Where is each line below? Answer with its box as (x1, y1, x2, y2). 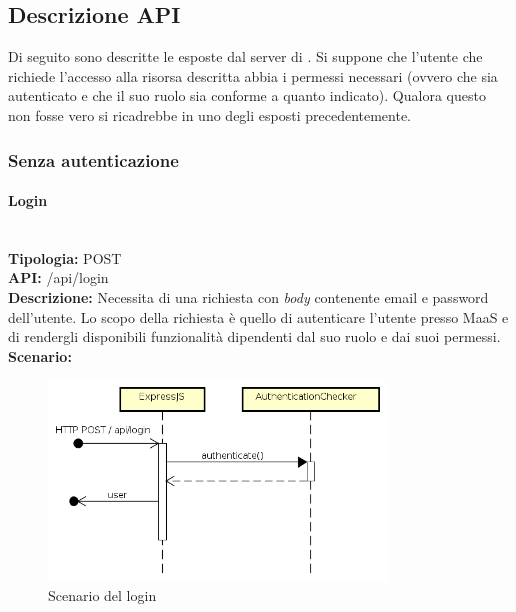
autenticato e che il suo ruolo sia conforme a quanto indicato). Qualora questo (8, 85, 486, 106)
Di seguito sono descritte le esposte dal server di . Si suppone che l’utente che (8, 46, 483, 67)
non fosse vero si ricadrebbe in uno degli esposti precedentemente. (8, 104, 412, 125)
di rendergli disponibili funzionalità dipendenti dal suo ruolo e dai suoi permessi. (8, 326, 501, 347)
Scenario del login (48, 585, 157, 606)
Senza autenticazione (8, 147, 179, 172)
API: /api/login (8, 267, 109, 288)
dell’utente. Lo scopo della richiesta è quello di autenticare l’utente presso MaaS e (8, 306, 509, 327)
